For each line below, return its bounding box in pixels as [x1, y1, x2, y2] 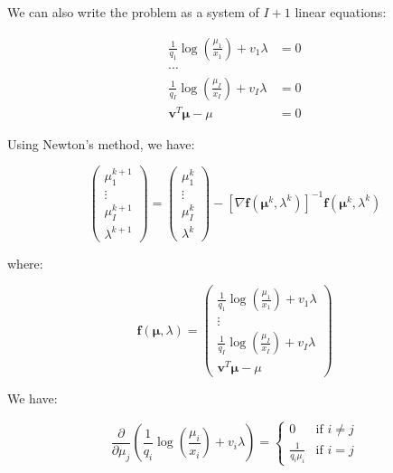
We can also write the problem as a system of [7, 3, 259, 21]
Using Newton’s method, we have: [7, 134, 195, 153]
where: [7, 253, 43, 272]
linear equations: [295, 3, 387, 21]
